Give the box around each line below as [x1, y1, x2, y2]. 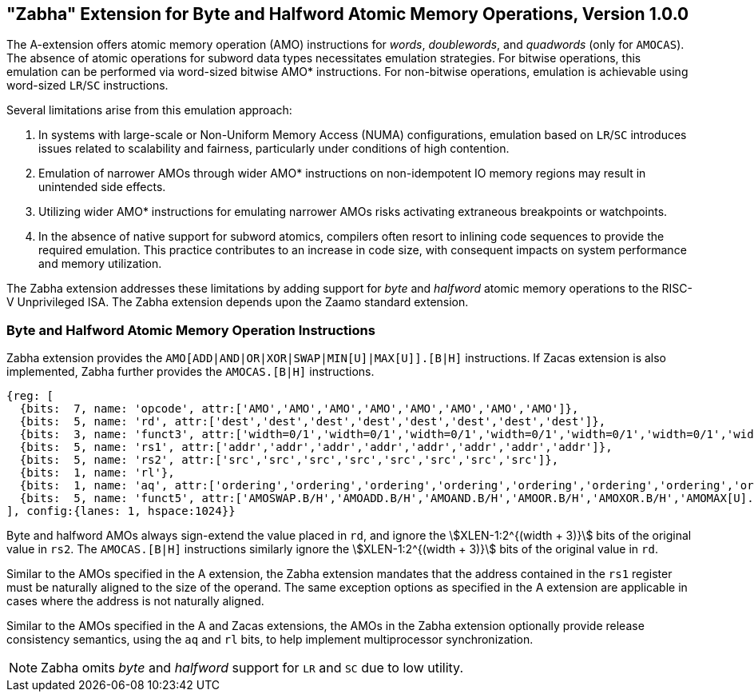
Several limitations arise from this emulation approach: [6, 103, 292, 118]
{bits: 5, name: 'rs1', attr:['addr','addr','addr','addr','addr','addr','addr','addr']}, [19, 441, 613, 454]
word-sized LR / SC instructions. [6, 78, 169, 93]
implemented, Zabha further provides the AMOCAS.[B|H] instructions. [6, 365, 375, 379]
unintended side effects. [38, 180, 166, 194]
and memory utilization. [38, 257, 162, 271]
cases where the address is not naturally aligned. [6, 594, 264, 608]
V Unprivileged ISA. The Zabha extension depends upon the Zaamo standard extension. [6, 295, 469, 309]
